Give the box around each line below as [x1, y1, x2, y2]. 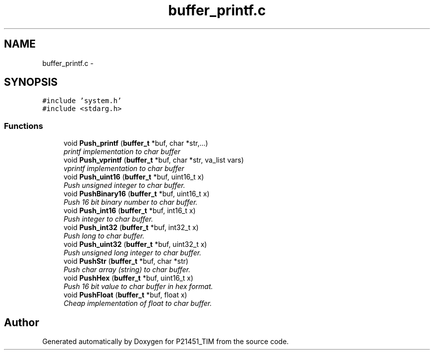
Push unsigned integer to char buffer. [63, 181, 185, 190]
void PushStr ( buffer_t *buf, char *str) [63, 257, 189, 266]
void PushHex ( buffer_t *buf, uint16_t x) [63, 274, 194, 283]
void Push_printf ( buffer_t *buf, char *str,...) [63, 139, 208, 148]
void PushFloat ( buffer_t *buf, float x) [63, 291, 187, 299]
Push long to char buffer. [63, 232, 145, 240]
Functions [4, 120, 43, 131]
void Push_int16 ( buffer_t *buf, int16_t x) [63, 206, 196, 215]
